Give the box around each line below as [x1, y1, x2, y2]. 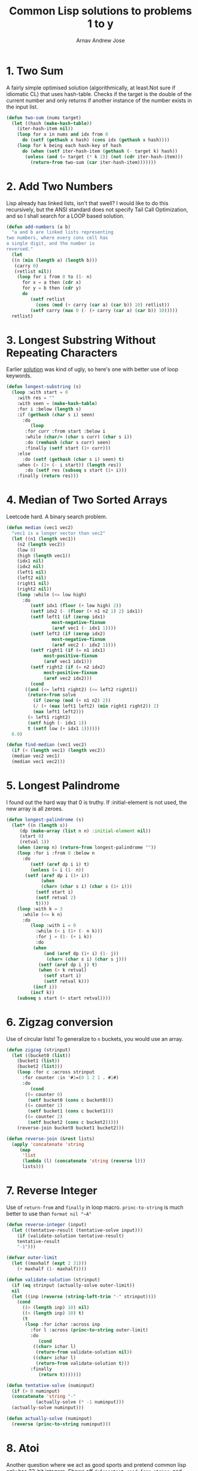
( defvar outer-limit [6, 1255, 58, 1261]
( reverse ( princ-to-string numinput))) [11, 1421, 111, 1427]
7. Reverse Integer [6, 1184, 98, 1197]
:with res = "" [17, 395, 55, 401]
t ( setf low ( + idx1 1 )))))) [28, 725, 100, 731]
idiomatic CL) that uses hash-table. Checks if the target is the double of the [6, 90, 192, 97]
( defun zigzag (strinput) [6, 1047, 71, 1053]
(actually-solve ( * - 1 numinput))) [35, 1399, 124, 1405]
